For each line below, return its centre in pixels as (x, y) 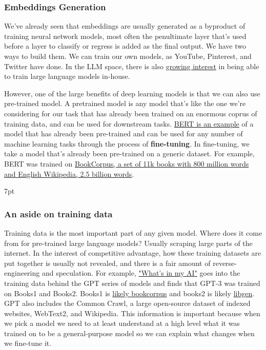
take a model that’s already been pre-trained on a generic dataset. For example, (129, 153)
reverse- (225, 263)
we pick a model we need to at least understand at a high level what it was (122, 323)
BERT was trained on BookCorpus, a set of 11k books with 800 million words (127, 163)
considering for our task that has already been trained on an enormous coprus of (131, 113)
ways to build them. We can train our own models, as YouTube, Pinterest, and (128, 56)
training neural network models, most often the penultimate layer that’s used (125, 36)
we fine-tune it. (28, 343)
